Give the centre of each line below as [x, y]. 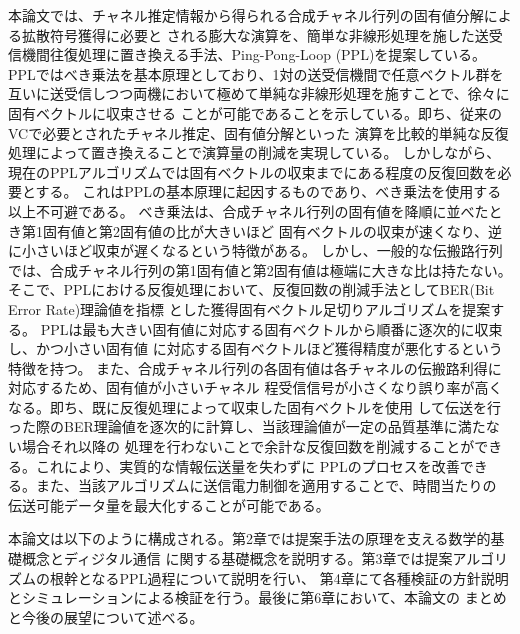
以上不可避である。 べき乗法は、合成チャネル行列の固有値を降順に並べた [248, 210]
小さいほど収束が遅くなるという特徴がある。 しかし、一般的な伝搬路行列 [262, 250]
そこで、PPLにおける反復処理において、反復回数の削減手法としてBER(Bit [251, 289]
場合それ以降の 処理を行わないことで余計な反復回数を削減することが [248, 446]
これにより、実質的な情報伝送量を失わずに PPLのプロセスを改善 [247, 465]
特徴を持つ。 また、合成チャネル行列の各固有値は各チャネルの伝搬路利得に [255, 367]
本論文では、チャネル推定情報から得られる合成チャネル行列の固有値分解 [246, 15]
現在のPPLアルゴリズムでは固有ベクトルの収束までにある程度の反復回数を [253, 171]
